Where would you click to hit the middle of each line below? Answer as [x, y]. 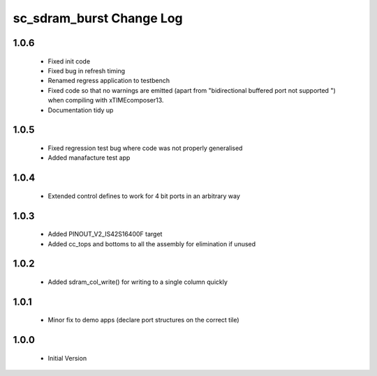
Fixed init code [69, 61]
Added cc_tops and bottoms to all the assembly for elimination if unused [152, 243]
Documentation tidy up [81, 110]
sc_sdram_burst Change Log [98, 18]
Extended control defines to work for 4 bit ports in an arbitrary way [144, 196]
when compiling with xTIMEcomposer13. [106, 100]
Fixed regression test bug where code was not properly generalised [145, 148]
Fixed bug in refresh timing [87, 70]
